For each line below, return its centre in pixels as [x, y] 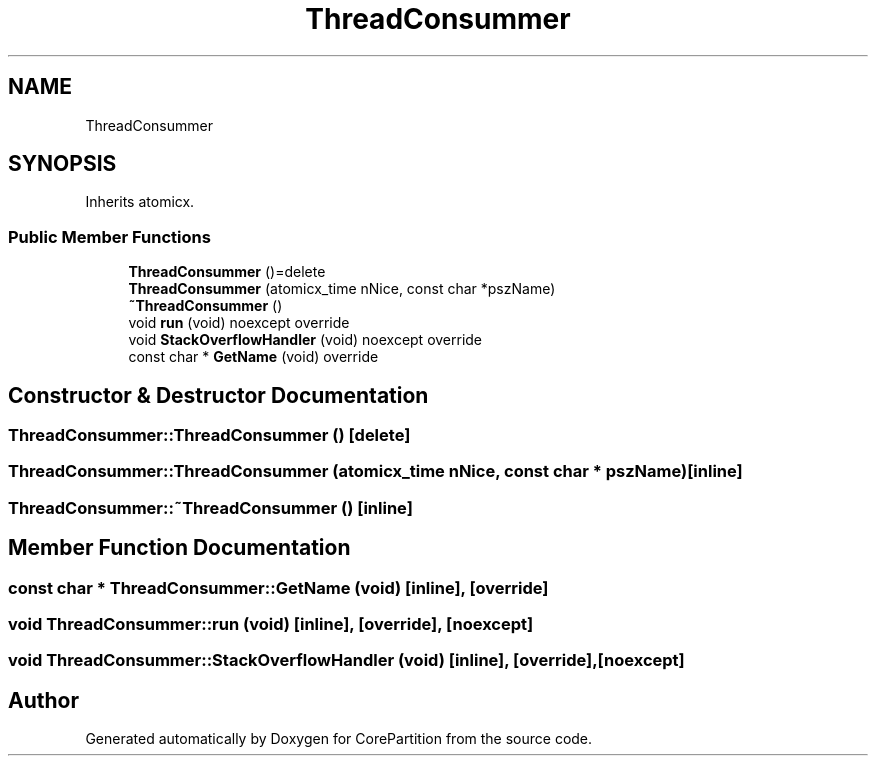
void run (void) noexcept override [239, 323]
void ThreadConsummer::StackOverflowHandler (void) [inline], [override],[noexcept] [346, 660]
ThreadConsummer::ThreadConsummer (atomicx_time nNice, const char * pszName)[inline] [375, 471]
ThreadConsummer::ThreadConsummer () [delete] [209, 435]
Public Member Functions [109, 236]
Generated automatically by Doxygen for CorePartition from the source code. [339, 739]
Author [43, 700]
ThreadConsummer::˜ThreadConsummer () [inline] [210, 507]
